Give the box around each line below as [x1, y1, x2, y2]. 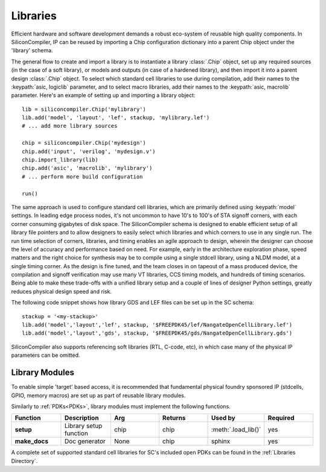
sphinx [211, 437, 231, 445]
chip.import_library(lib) [22, 157, 99, 163]
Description [64, 414, 99, 422]
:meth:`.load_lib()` [211, 426, 261, 434]
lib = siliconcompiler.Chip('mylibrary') [22, 105, 146, 113]
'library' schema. [11, 47, 54, 54]
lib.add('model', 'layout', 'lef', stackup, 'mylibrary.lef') [22, 115, 210, 121]
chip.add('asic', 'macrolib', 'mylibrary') [22, 165, 153, 172]
